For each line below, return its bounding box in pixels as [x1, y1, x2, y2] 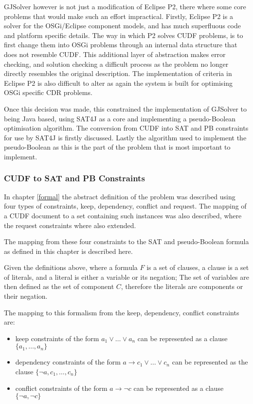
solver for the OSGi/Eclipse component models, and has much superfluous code [4, 20, 241, 31]
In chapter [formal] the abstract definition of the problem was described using [4, 191, 235, 201]
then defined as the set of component [4, 281, 114, 291]
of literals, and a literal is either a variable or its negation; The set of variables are [4, 271, 249, 282]
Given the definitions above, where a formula [4, 262, 138, 272]
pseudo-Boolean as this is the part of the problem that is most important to [4, 142, 231, 152]
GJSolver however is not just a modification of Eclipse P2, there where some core [4, 1, 246, 11]
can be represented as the [172, 357, 248, 367]
